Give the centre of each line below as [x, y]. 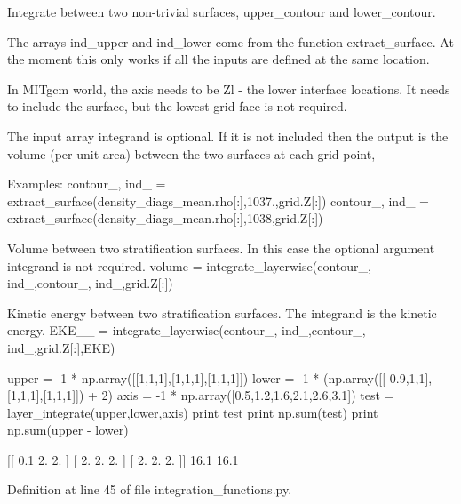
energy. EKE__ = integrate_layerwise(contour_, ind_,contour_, [187, 330]
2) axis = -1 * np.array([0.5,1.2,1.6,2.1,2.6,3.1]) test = [248, 395]
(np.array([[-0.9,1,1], [378, 377]
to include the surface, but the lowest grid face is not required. [177, 106]
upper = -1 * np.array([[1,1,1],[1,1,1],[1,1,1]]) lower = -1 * [163, 377]
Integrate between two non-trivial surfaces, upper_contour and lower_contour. [222, 12]
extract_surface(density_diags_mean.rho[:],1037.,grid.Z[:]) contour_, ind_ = [218, 200]
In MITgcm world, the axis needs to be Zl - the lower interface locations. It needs [229, 88]
